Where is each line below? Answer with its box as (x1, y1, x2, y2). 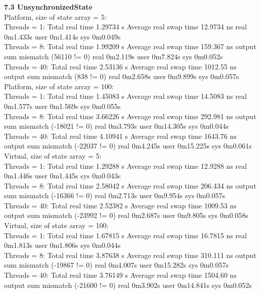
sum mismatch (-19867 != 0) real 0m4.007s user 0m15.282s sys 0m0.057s (4, 260, 229, 270)
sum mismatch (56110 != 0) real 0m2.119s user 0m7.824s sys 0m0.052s (4, 51, 223, 61)
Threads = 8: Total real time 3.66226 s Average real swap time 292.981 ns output (4, 111, 256, 121)
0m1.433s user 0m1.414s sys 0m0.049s (4, 31, 121, 42)
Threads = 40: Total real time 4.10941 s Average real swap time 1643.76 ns (4, 130, 237, 141)
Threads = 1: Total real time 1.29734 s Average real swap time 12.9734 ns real (4, 21, 247, 32)
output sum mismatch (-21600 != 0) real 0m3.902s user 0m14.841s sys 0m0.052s (4, 279, 252, 290)
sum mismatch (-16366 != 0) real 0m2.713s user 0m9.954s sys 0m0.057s (4, 190, 225, 201)
